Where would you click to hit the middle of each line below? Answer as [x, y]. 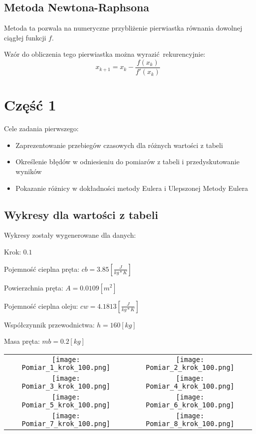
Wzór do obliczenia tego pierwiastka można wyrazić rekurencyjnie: [105, 54]
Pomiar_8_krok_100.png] [190, 423]
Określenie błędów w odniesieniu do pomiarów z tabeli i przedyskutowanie [128, 162]
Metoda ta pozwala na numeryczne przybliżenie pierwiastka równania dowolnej [123, 28]
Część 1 [30, 105]
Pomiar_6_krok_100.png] [190, 405]
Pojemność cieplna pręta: [42, 269]
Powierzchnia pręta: [34, 287]
